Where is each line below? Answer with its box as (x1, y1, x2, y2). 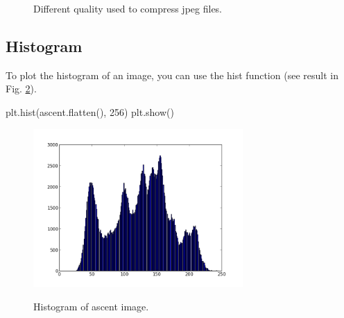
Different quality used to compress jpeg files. (33, 1, 223, 15)
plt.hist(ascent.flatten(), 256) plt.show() (6, 104, 174, 119)
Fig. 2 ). (6, 81, 37, 96)
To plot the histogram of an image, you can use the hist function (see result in (6, 67, 338, 82)
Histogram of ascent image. (33, 299, 149, 314)
